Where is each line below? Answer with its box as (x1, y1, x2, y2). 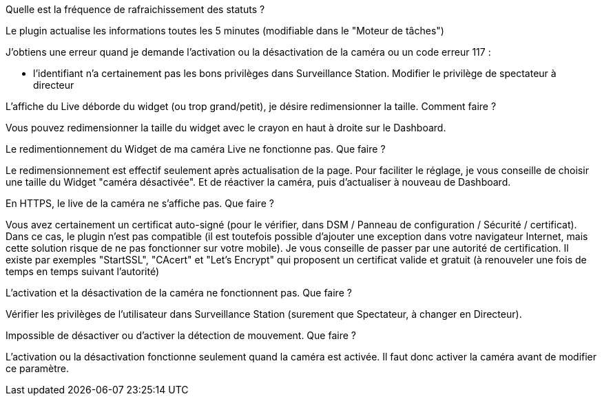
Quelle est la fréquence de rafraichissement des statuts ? (6, 3, 265, 15)
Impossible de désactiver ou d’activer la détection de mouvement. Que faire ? (6, 329, 356, 341)
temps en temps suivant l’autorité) (6, 265, 159, 277)
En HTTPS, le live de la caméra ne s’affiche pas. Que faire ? (6, 197, 274, 209)
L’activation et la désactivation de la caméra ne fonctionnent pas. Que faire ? (6, 287, 352, 299)
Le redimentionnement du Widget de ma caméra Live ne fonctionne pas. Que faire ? (6, 143, 386, 155)
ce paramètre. (6, 362, 70, 374)
